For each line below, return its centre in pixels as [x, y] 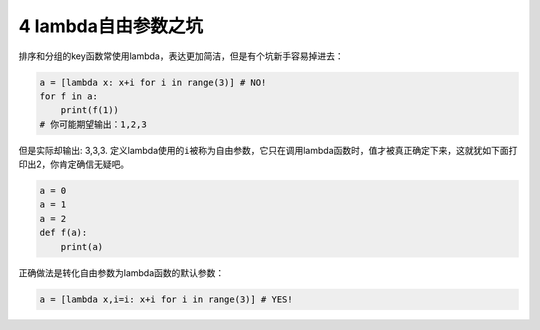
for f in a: [69, 96]
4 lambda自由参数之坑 [111, 26]
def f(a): [63, 233]
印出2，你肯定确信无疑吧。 [74, 164]
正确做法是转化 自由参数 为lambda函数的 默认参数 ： [121, 272]
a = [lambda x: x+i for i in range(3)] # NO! [153, 82]
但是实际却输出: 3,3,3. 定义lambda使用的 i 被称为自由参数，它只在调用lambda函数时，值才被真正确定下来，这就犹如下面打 [268, 150]
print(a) [82, 246]
